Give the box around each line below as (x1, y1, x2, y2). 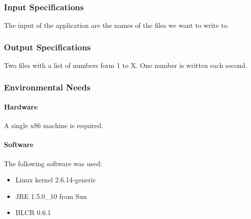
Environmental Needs (4, 81, 91, 93)
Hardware (4, 102, 38, 112)
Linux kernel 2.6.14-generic (15, 175, 96, 185)
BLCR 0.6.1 (15, 207, 51, 218)
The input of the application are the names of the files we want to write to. (4, 20, 230, 30)
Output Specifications (4, 41, 91, 53)
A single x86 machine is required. (4, 120, 104, 131)
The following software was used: (4, 158, 102, 168)
